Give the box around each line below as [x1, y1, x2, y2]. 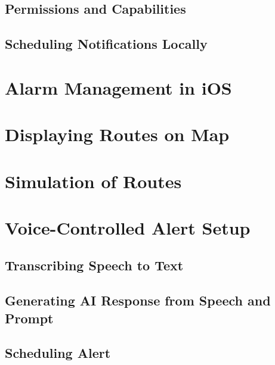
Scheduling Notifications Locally [5, 35, 208, 53]
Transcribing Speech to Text [5, 256, 184, 274]
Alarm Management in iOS [5, 75, 232, 99]
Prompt [5, 308, 54, 327]
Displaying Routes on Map [5, 122, 230, 146]
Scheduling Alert [5, 344, 111, 362]
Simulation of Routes [5, 169, 182, 193]
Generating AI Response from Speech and [5, 291, 271, 310]
